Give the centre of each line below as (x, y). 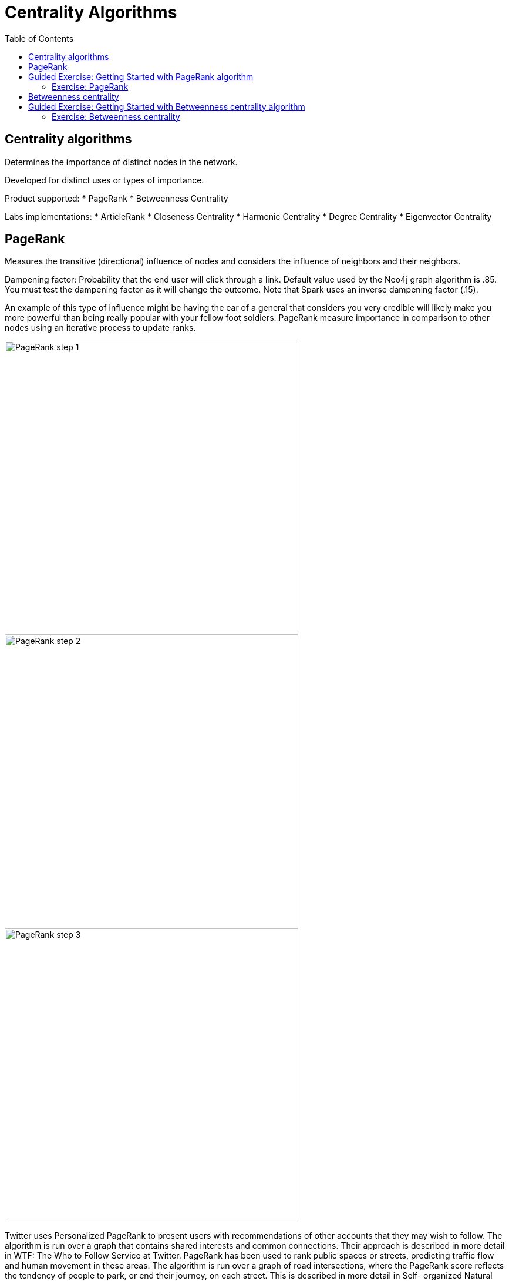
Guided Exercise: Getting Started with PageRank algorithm (141, 76)
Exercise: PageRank (90, 86)
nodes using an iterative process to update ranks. (100, 328)
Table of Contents (39, 38)
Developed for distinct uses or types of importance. (105, 180)
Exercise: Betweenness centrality (116, 116)
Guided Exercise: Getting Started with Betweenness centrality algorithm (167, 106)
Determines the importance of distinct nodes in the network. (121, 162)
